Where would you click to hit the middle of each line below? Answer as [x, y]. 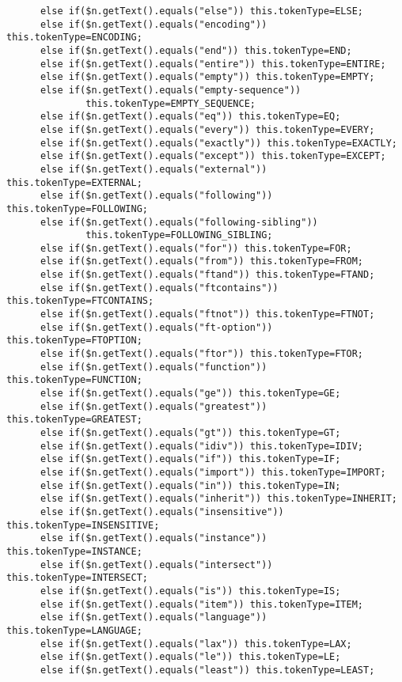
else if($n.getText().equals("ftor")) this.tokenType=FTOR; [202, 354]
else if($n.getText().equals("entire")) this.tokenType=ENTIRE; [213, 64]
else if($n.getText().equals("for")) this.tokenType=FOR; [196, 248]
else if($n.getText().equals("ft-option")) [156, 327]
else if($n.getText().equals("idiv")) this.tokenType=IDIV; [202, 446]
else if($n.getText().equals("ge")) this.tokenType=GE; [190, 394]
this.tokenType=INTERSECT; [77, 578]
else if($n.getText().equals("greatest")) [154, 406]
